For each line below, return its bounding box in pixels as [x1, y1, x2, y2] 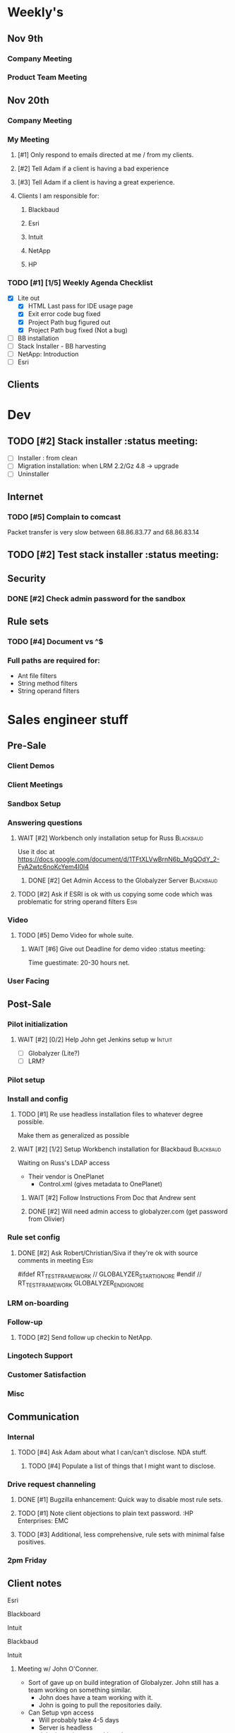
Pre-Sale [7, 740, 47, 752]
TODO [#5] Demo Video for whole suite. [17, 931, 134, 940]
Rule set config [7, 1232, 61, 1242]
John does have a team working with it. [38, 1693, 153, 1701]
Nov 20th [7, 94, 49, 106]
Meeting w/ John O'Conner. [17, 1664, 99, 1673]
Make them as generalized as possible [17, 1131, 129, 1140]
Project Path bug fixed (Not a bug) [28, 326, 128, 334]
